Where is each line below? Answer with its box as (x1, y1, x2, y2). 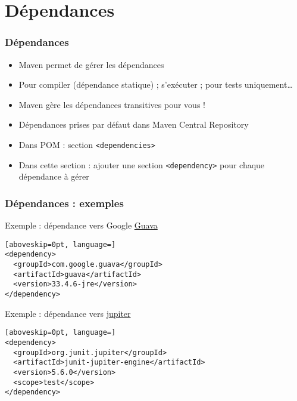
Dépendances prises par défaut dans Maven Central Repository (18, 118, 249, 131)
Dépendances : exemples (5, 195, 124, 210)
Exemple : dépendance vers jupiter (5, 307, 131, 319)
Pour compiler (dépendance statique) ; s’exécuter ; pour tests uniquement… (18, 78, 293, 91)
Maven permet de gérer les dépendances (18, 58, 164, 70)
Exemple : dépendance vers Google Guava (5, 219, 158, 232)
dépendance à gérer (18, 170, 89, 183)
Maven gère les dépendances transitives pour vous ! (18, 98, 205, 110)
